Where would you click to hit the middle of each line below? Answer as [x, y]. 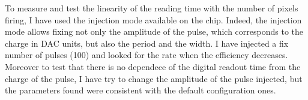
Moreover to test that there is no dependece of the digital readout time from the [153, 66]
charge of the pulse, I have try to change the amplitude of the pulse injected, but [154, 78]
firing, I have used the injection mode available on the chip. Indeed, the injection [153, 19]
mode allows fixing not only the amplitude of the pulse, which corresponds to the [154, 31]
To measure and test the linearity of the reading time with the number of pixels [152, 8]
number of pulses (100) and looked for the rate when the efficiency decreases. [146, 55]
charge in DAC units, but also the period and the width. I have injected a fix [147, 43]
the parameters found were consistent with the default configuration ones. [140, 90]
